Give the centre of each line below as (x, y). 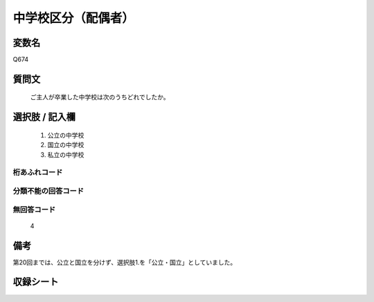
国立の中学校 (66, 145)
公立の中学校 (66, 135)
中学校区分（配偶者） (74, 18)
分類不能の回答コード (48, 191)
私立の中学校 (66, 154)
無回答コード (34, 210)
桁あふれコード (38, 172)
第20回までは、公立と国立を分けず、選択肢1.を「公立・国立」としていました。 (125, 262)
